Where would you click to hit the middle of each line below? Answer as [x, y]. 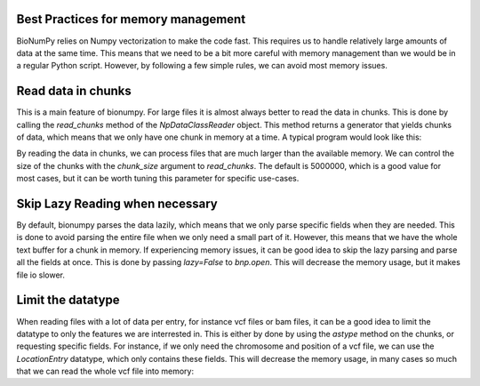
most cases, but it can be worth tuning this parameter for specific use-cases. [158, 179]
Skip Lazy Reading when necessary [117, 203]
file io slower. [41, 275]
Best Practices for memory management [131, 19]
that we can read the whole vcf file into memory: [105, 371]
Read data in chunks [74, 91]
